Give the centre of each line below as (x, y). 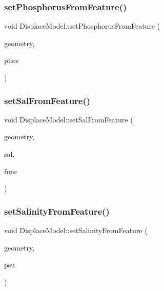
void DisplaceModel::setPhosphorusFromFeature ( (82, 26)
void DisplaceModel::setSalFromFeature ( (69, 119)
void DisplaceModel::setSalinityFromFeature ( (76, 230)
